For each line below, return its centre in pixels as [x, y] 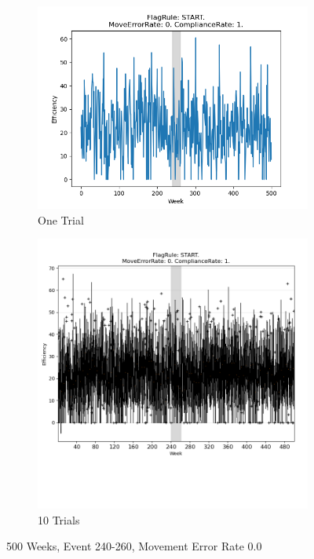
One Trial [61, 219]
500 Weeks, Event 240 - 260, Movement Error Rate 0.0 [134, 546]
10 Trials [59, 519]
